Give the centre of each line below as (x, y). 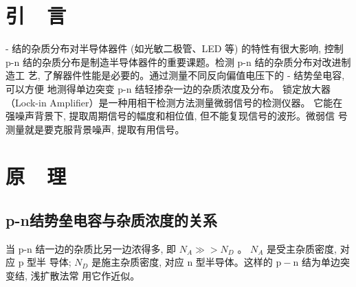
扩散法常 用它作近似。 (90, 276)
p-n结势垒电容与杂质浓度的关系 (111, 220)
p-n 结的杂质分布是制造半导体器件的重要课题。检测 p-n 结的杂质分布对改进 (174, 61)
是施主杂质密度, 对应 (138, 262)
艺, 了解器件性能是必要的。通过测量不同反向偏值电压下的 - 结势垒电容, (186, 75)
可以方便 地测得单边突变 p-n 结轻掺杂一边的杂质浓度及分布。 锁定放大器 (168, 88)
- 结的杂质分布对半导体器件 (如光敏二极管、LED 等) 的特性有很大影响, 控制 (175, 48)
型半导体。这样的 (234, 262)
